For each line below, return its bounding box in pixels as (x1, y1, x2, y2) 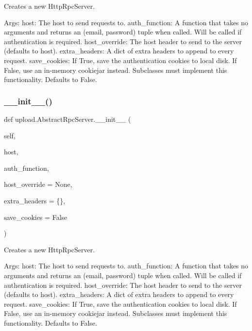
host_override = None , (4, 179, 72, 189)
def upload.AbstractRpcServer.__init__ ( (4, 114, 131, 124)
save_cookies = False (4, 212, 67, 222)
